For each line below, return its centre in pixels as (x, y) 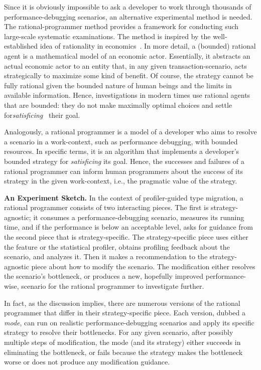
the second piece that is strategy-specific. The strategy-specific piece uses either (126, 237)
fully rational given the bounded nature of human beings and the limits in (118, 85)
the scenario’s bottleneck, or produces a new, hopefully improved (104, 276)
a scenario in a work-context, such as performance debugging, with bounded (121, 141)
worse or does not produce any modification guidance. (87, 362)
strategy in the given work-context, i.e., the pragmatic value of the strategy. (121, 181)
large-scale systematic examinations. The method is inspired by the (107, 36)
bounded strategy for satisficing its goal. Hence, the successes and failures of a (124, 161)
